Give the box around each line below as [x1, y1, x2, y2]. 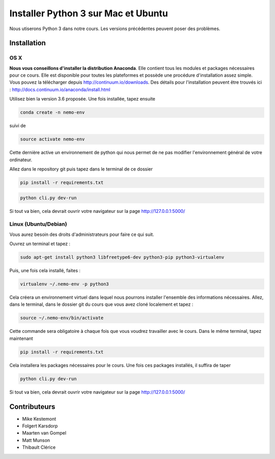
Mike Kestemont [22, 416, 57, 422]
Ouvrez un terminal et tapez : [9, 240, 71, 247]
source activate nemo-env [20, 136, 85, 142]
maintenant [9, 335, 33, 342]
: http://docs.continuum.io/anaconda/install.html [9, 86, 111, 92]
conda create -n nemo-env [20, 110, 85, 115]
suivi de [9, 123, 26, 129]
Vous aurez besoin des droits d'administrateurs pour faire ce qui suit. [9, 231, 154, 237]
